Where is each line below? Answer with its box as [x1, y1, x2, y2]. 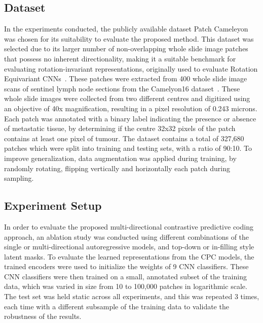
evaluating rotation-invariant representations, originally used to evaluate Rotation [4, 63, 258, 74]
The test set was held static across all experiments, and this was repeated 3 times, [4, 291, 259, 302]
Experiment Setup [4, 198, 102, 213]
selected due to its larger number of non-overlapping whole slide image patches [4, 43, 248, 54]
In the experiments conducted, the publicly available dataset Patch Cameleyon [4, 23, 248, 34]
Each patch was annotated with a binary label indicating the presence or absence [4, 113, 256, 123]
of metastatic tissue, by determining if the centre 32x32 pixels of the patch [4, 123, 236, 134]
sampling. [4, 173, 34, 183]
